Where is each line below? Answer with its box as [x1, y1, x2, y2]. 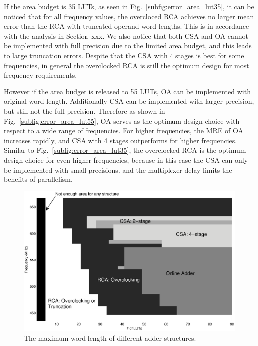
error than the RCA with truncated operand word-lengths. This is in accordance [4, 21, 249, 31]
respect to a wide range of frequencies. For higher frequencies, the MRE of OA [4, 125, 243, 136]
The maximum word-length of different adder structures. [24, 332, 196, 343]
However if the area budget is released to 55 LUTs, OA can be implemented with [4, 86, 251, 96]
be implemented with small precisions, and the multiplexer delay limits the [4, 164, 232, 174]
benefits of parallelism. [4, 174, 73, 184]
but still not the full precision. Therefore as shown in [4, 105, 165, 116]
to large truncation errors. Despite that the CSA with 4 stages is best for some [4, 50, 244, 60]
